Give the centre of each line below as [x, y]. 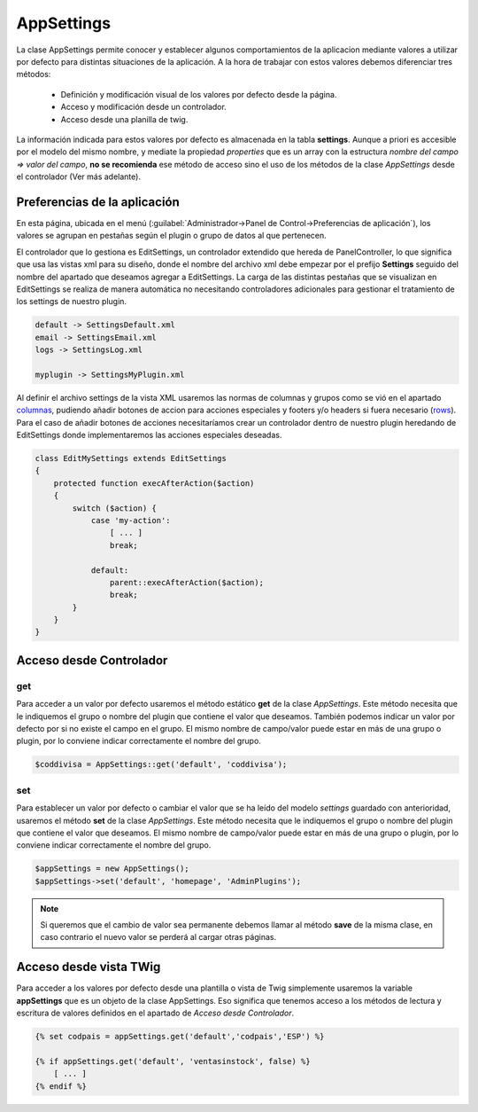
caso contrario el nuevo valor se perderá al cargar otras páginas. [158, 937]
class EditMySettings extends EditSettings [131, 458]
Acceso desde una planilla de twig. [124, 119]
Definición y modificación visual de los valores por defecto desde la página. [199, 94]
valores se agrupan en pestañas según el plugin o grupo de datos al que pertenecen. [171, 236]
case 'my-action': [131, 520]
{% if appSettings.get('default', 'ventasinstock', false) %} [173, 1061]
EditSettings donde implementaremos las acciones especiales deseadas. [149, 435]
